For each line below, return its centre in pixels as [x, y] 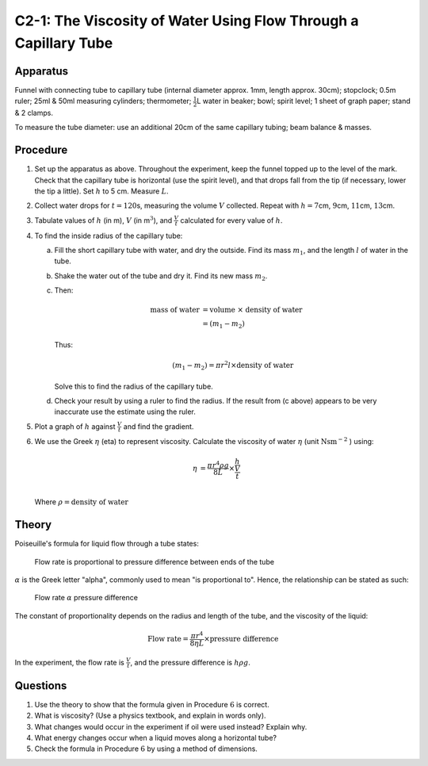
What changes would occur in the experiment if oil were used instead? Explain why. [171, 726]
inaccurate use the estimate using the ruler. [125, 412]
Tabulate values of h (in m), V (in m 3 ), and [103, 220]
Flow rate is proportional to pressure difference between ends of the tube [155, 561]
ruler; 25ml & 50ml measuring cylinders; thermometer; [103, 101]
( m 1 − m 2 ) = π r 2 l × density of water [233, 366]
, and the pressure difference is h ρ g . [191, 662]
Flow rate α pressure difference [86, 598]
